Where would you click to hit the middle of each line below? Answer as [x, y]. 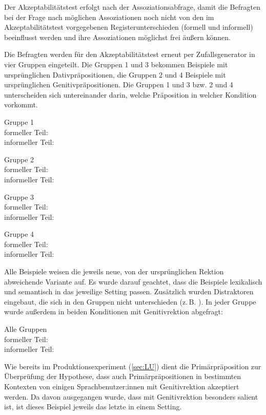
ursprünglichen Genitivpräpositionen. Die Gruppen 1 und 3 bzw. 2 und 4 [119, 84]
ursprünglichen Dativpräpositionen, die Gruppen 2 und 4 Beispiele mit [115, 74]
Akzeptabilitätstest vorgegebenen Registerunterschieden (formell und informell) [129, 27]
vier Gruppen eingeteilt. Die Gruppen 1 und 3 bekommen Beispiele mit [116, 64]
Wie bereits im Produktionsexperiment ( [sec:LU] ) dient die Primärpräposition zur [133, 366]
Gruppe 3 [19, 196]
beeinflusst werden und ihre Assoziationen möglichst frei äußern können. [117, 37]
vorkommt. [21, 105]
